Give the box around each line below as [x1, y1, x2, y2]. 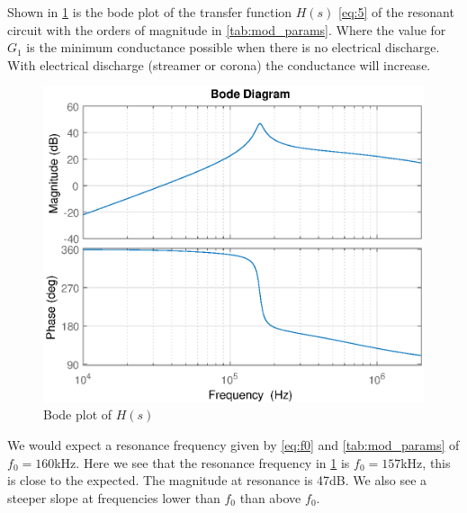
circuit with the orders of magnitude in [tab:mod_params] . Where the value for [7, 20, 446, 39]
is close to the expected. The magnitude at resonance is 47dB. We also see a [7, 471, 427, 490]
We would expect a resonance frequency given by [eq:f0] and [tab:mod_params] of [7, 436, 460, 454]
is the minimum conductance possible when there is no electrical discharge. [26, 38, 440, 57]
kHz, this [400, 453, 451, 472]
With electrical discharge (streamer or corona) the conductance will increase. [7, 55, 431, 74]
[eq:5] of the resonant [338, 3, 454, 21]
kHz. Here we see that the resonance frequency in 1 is [54, 453, 350, 472]
